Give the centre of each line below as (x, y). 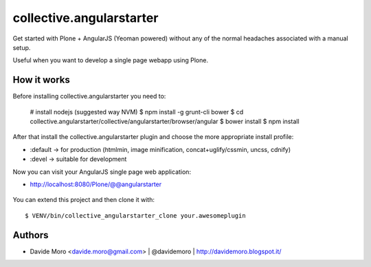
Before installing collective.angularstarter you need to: (89, 97)
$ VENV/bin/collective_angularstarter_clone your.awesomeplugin (136, 215)
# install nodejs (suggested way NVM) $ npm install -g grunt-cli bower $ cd (137, 112)
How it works (41, 80)
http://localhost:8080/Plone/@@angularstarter (96, 184)
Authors (31, 235)
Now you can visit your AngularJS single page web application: (102, 172)
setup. (22, 47)
